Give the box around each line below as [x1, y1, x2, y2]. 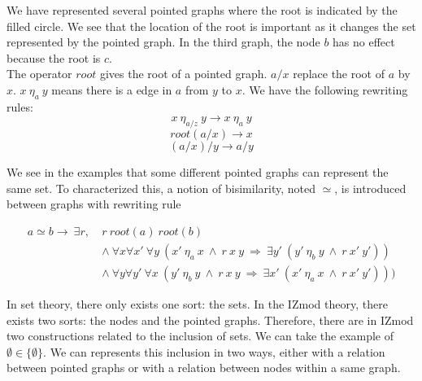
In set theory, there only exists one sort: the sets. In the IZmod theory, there [7, 296, 388, 313]
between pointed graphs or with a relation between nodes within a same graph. [7, 359, 401, 376]
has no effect [333, 33, 395, 50]
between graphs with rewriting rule [7, 195, 181, 212]
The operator [7, 65, 72, 82]
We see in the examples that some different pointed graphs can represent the [7, 164, 389, 181]
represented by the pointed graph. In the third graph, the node [7, 33, 320, 50]
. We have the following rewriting [241, 81, 408, 98]
